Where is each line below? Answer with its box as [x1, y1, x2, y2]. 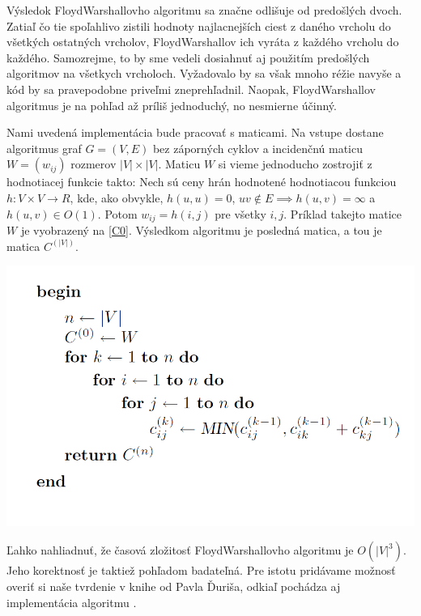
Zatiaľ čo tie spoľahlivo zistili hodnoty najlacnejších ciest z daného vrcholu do [6, 17, 391, 34]
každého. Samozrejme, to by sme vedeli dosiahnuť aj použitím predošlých [6, 49, 370, 66]
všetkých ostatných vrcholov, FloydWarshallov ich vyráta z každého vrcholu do [6, 33, 399, 50]
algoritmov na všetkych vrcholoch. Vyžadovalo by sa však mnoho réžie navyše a [6, 65, 402, 82]
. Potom [97, 205, 138, 222]
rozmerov [70, 155, 117, 172]
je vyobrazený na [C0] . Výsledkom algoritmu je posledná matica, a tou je [20, 221, 382, 238]
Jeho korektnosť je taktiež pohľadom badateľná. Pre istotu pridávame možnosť [6, 562, 396, 579]
